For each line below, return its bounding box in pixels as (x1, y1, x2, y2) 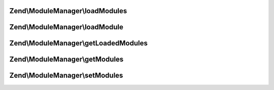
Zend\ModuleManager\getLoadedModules (9, 39, 148, 48)
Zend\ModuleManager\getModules (9, 55, 124, 64)
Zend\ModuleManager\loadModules (9, 7, 127, 15)
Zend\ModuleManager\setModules (9, 71, 123, 80)
